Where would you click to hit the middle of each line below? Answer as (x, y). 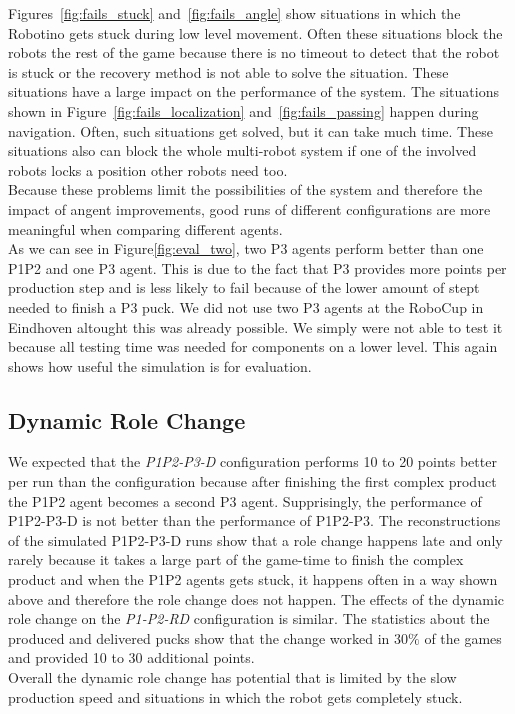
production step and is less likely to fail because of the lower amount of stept (244, 287)
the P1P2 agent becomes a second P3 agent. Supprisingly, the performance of (245, 500)
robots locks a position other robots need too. (148, 169)
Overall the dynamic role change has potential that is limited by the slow (232, 677)
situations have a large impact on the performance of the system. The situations (253, 91)
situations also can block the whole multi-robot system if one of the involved (242, 150)
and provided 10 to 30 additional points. (131, 657)
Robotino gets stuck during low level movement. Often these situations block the (255, 32)
